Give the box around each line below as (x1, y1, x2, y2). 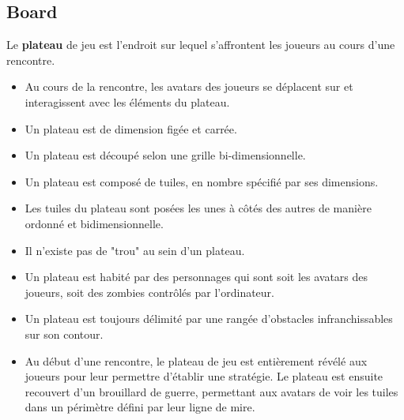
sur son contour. (25, 325, 104, 342)
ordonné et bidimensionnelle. (25, 215, 164, 231)
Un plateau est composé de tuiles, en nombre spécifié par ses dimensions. (25, 173, 379, 189)
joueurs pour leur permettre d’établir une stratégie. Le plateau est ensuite (25, 368, 383, 384)
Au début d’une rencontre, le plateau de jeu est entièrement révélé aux (25, 352, 368, 369)
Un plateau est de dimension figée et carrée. (25, 120, 237, 137)
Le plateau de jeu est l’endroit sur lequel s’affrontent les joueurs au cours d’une (6, 36, 395, 53)
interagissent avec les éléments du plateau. (25, 93, 230, 110)
